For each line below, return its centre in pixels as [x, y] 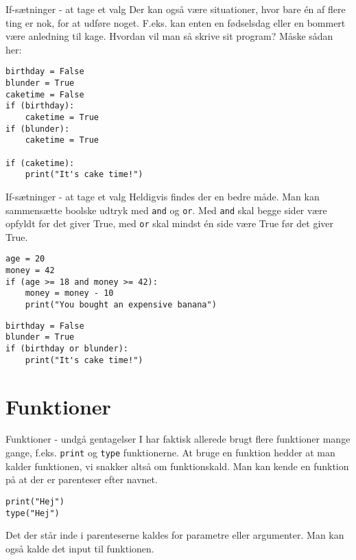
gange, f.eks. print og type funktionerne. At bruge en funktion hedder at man [170, 453]
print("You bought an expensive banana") [121, 305]
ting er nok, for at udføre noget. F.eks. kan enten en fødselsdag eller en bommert [176, 22]
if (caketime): [40, 163]
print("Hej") [35, 501]
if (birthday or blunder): [67, 349]
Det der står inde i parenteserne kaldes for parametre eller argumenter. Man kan [175, 535]
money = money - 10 [69, 293]
